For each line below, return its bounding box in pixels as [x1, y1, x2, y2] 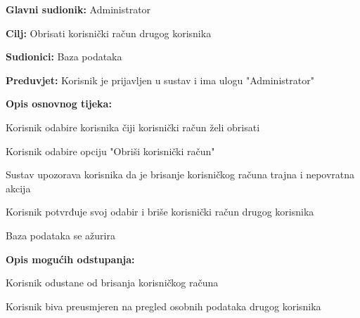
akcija [6, 180, 31, 195]
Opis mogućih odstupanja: [6, 251, 135, 266]
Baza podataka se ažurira [6, 227, 115, 242]
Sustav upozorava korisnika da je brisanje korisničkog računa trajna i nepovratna [6, 167, 355, 182]
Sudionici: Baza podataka [6, 49, 122, 64]
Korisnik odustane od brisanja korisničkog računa [6, 275, 219, 290]
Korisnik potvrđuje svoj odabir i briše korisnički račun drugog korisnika [6, 204, 314, 219]
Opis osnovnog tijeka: [6, 96, 112, 111]
